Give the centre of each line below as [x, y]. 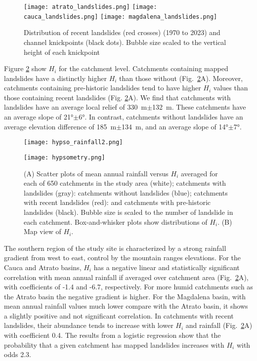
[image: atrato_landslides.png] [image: [90, 7]
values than [231, 88]
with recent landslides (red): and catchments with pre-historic [117, 202]
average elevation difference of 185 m [60, 126]
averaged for [199, 173]
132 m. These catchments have [199, 107]
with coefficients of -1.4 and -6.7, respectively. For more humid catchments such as [128, 287]
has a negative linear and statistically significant [167, 267]
